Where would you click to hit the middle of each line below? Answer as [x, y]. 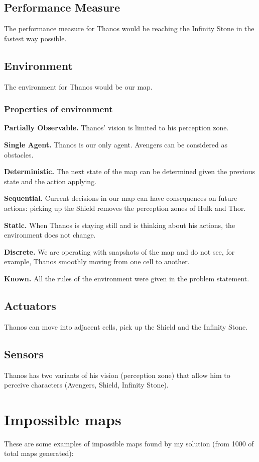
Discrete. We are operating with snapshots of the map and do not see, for [119, 251]
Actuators [30, 305]
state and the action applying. [50, 181]
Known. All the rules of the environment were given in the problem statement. [127, 278]
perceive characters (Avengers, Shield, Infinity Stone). [86, 385]
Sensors [24, 354]
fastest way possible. [35, 38]
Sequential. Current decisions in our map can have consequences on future [121, 198]
